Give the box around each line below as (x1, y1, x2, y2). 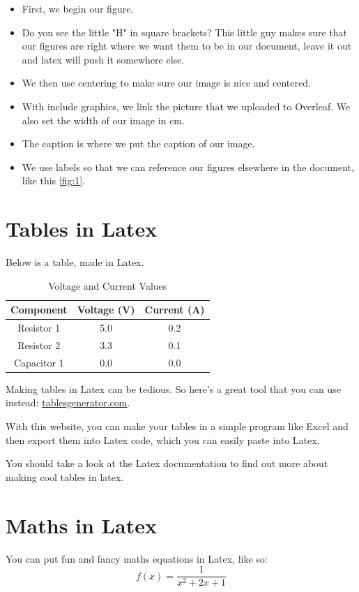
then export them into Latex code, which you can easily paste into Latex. (6, 432, 320, 447)
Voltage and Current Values (48, 278, 167, 293)
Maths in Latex (6, 510, 157, 539)
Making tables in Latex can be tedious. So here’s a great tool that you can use (6, 381, 341, 396)
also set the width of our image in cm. (22, 112, 185, 127)
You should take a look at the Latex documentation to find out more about (6, 456, 328, 471)
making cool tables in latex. (6, 469, 124, 484)
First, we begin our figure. (22, 1, 134, 15)
